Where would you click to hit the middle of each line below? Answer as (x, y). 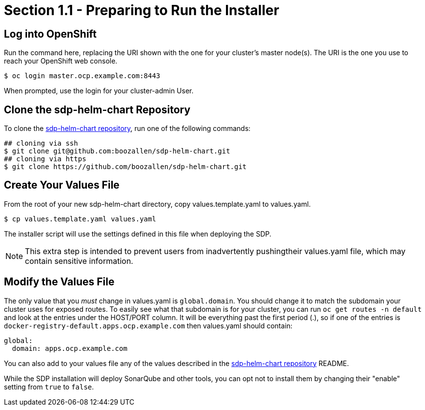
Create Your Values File (62, 185)
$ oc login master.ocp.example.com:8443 (82, 76)
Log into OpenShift (50, 34)
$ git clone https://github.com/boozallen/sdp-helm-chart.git (125, 167)
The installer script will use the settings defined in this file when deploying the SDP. (138, 234)
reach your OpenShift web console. (61, 61)
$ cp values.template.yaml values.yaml (80, 219)
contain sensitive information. (79, 261)
